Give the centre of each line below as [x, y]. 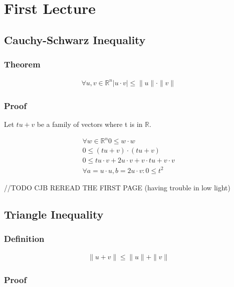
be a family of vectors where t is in [90, 124]
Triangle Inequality [54, 214]
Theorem [22, 64]
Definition [24, 239]
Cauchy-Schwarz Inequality [75, 39]
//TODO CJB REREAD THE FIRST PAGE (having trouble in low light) [117, 187]
